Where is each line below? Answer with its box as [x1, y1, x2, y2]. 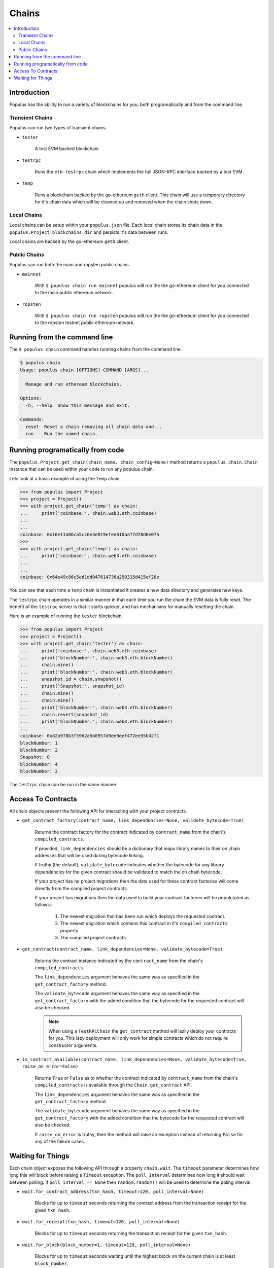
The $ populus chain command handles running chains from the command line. [9, 346, 182, 353]
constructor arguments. [48, 1042, 98, 1048]
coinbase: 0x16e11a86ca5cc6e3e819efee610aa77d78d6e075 [20, 532, 159, 537]
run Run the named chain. [25, 431, 98, 437]
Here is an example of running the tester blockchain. [9, 613, 123, 619]
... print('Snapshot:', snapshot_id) [20, 683, 125, 689]
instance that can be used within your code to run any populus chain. [9, 466, 154, 472]
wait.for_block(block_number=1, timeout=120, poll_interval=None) [22, 1242, 191, 1248]
